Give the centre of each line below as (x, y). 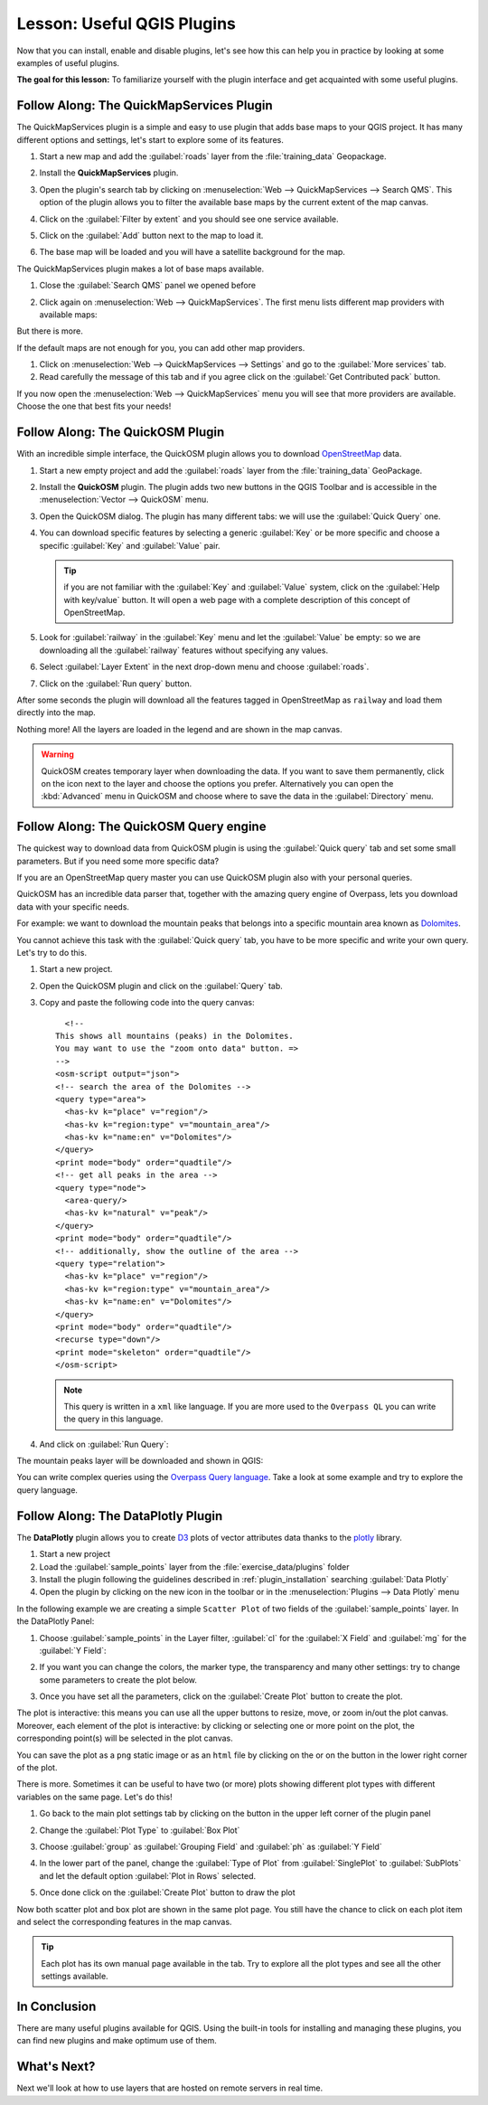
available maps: (69, 314)
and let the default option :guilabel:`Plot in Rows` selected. (148, 1875)
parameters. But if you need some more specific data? (118, 861)
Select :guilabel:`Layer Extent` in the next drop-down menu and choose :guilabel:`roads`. (204, 667)
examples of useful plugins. (68, 62)
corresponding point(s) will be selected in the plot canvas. (125, 1738)
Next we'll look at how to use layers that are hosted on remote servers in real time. (170, 2088)
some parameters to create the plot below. (118, 1680)
